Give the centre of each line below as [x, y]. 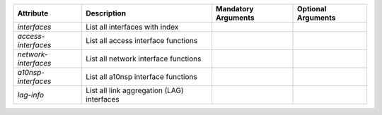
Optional [312, 9]
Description [106, 13]
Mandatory [235, 9]
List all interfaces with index [132, 27]
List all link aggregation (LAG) [135, 90]
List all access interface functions [142, 41]
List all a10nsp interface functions [141, 77]
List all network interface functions [144, 59]
